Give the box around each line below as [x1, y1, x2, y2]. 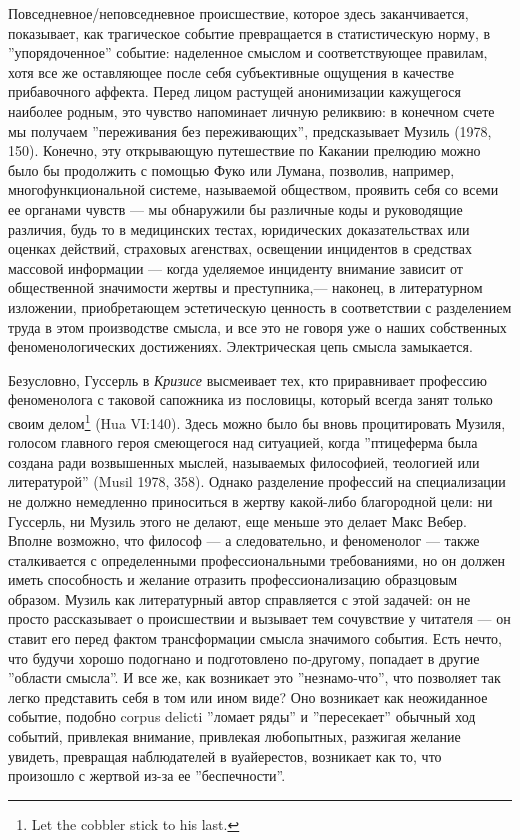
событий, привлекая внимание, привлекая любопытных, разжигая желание [8, 726, 461, 747]
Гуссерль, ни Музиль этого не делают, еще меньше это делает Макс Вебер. [8, 510, 467, 531]
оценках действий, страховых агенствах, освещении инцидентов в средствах [8, 238, 472, 259]
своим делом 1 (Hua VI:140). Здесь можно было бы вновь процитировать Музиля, [8, 409, 506, 433]
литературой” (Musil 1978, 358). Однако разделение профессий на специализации [8, 471, 506, 492]
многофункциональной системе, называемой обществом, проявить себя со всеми [8, 179, 499, 200]
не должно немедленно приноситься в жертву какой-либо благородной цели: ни [8, 490, 493, 511]
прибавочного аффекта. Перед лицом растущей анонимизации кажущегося [8, 81, 461, 102]
